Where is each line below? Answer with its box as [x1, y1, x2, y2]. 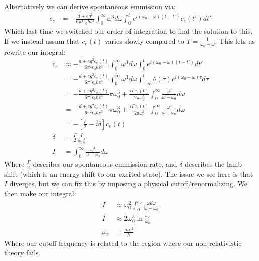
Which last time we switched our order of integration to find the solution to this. [4, 25, 253, 36]
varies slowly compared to [104, 35, 184, 46]
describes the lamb [185, 158, 242, 169]
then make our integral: [4, 188, 76, 198]
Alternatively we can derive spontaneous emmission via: [4, 1, 176, 11]
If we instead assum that [4, 35, 80, 46]
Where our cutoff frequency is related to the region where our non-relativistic [4, 237, 242, 248]
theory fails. [4, 247, 41, 258]
